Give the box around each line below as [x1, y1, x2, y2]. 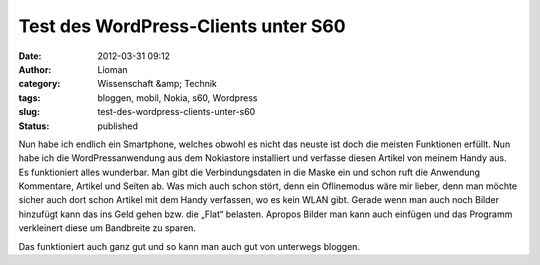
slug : [18, 106, 40, 118]
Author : [18, 63, 52, 75]
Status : [18, 120, 50, 132]
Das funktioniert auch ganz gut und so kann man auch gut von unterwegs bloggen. [18, 240, 360, 252]
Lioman [97, 63, 129, 75]
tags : [18, 91, 41, 104]
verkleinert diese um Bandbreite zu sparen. [18, 222, 197, 234]
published [97, 120, 139, 132]
